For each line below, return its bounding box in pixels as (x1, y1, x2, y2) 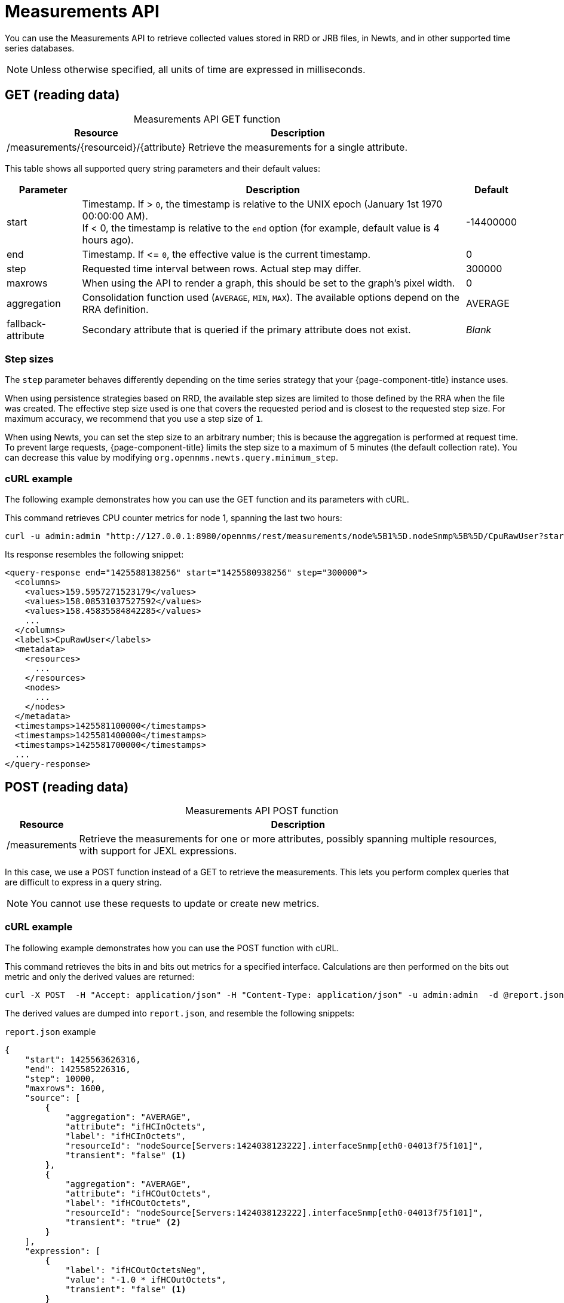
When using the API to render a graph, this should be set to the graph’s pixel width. (82, 276, 455, 289)
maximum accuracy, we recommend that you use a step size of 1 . (5, 413, 263, 424)
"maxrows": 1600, (24, 1083, 106, 1093)
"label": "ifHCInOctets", (65, 1131, 186, 1141)
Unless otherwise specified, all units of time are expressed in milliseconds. (30, 63, 366, 75)
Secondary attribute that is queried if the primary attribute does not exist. (82, 323, 411, 336)
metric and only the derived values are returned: (5, 971, 195, 982)
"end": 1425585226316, (24, 1064, 131, 1074)
